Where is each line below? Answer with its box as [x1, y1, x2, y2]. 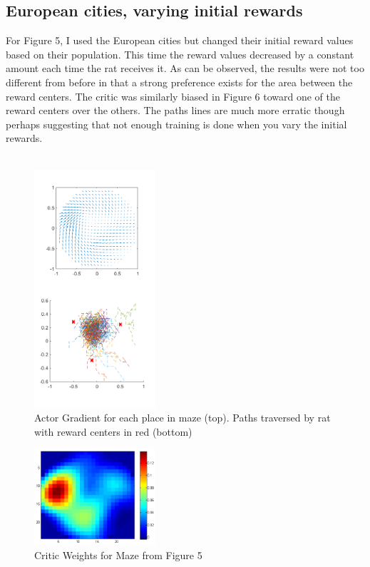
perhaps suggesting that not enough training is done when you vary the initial [6, 116, 347, 131]
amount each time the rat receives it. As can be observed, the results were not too [6, 61, 364, 76]
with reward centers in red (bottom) [34, 424, 192, 439]
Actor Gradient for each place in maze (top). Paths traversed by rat [34, 410, 331, 425]
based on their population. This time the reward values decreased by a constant [6, 46, 354, 61]
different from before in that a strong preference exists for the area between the [6, 74, 353, 89]
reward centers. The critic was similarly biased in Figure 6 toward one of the [6, 88, 340, 103]
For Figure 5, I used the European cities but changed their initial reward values [6, 33, 354, 48]
